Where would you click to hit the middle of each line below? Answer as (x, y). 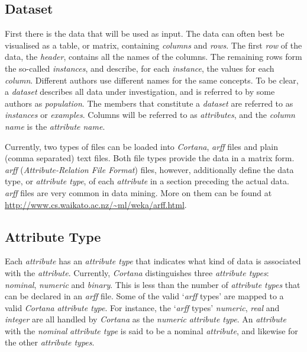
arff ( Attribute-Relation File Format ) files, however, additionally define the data (149, 169)
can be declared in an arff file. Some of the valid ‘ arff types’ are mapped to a (144, 296)
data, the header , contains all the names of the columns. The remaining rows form (153, 57)
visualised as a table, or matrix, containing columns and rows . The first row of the (153, 45)
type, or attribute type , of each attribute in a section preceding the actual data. (147, 181)
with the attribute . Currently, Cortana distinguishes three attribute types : (137, 272)
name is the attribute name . (55, 126)
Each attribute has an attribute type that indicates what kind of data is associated (153, 261)
